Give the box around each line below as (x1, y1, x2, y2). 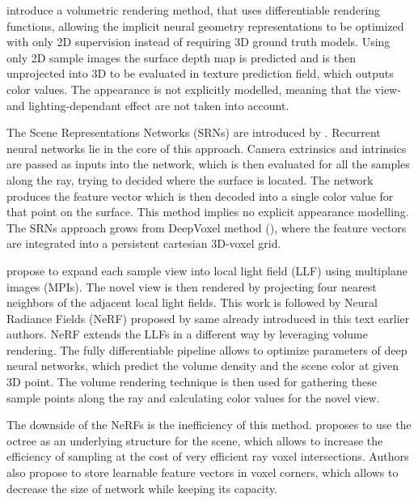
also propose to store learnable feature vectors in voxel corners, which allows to (6, 464, 399, 481)
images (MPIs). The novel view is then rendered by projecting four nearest (6, 278, 377, 295)
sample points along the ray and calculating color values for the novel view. (6, 389, 380, 406)
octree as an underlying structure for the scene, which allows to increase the (6, 432, 383, 449)
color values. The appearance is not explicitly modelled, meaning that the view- (6, 80, 401, 97)
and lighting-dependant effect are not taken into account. (6, 96, 289, 113)
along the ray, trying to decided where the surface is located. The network (6, 171, 374, 188)
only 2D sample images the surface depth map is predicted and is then (6, 49, 356, 66)
